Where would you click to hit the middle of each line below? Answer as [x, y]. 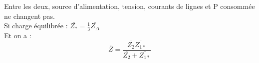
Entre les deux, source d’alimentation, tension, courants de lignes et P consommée [129, 6]
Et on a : [18, 35]
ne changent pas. [29, 16]
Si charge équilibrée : [36, 26]
